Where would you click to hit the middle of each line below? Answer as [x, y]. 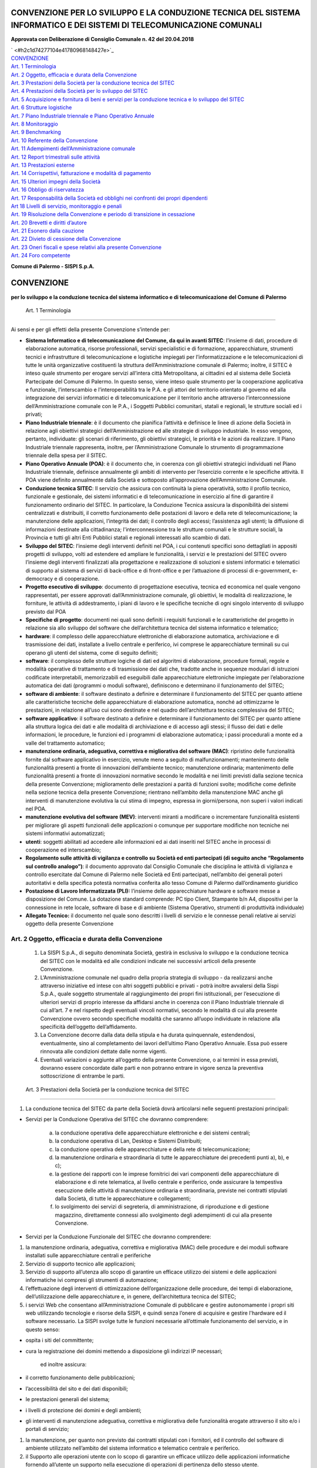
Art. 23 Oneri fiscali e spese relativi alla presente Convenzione [86, 247]
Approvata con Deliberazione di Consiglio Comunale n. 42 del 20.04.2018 [102, 39]
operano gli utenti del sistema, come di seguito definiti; [92, 652]
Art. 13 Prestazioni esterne [43, 165]
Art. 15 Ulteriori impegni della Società [56, 181]
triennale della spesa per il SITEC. [66, 456]
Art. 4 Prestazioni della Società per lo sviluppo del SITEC [79, 91]
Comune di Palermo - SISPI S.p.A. [53, 266]
